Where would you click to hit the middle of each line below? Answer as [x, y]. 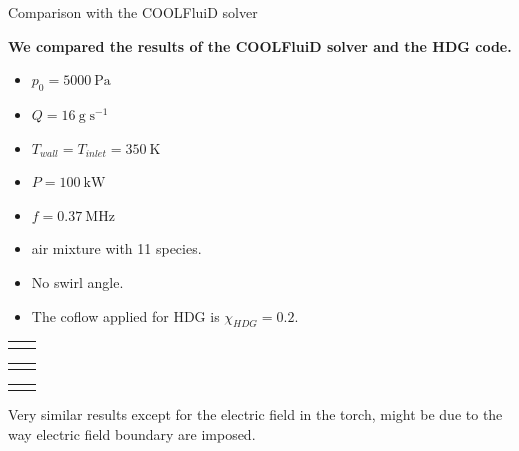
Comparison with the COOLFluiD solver [133, 12]
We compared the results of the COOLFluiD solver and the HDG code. [260, 45]
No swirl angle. [77, 281]
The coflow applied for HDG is [125, 315]
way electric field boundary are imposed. [132, 433]
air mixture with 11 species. [116, 248]
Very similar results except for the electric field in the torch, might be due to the [255, 414]
